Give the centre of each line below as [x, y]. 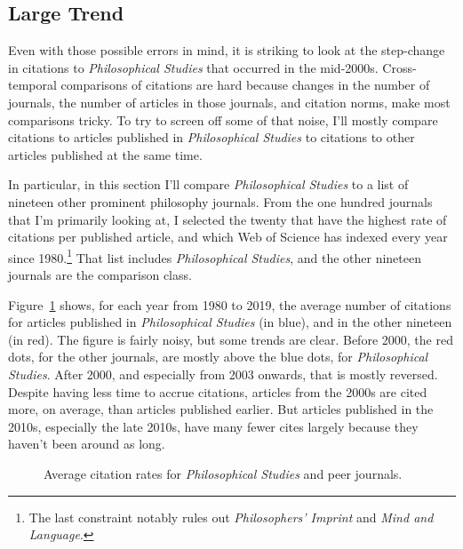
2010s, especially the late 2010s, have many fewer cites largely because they [213, 426]
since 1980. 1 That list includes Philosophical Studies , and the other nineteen [215, 256]
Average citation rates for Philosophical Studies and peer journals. [223, 473]
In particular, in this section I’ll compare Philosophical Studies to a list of [208, 184]
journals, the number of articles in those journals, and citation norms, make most [229, 102]
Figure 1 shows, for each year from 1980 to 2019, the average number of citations [230, 304]
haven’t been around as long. [87, 444]
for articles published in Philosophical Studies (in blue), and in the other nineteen [230, 322]
